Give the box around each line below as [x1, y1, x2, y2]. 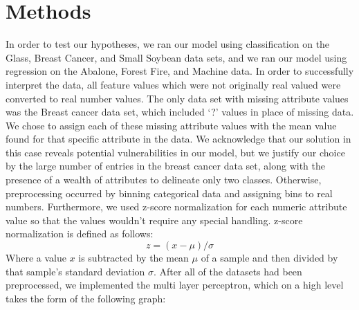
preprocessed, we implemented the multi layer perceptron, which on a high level [6, 277, 344, 292]
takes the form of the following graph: [6, 291, 166, 305]
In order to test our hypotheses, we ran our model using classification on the [6, 37, 330, 51]
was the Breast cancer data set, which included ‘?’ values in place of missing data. [6, 104, 354, 119]
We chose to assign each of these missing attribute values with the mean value [6, 118, 337, 132]
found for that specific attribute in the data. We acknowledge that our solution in [6, 131, 351, 146]
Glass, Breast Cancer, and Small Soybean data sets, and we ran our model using [6, 50, 347, 64]
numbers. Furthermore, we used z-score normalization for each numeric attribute [6, 199, 347, 214]
